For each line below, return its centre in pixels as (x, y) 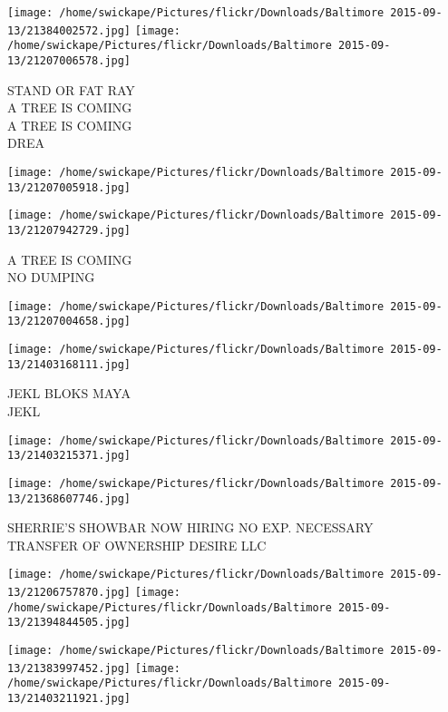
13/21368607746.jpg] (69, 498)
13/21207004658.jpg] (69, 322)
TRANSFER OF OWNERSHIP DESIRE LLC (137, 545)
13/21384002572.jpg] (69, 30)
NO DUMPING (51, 277)
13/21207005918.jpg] (69, 187)
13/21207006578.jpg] (69, 60)
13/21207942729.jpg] (69, 230)
